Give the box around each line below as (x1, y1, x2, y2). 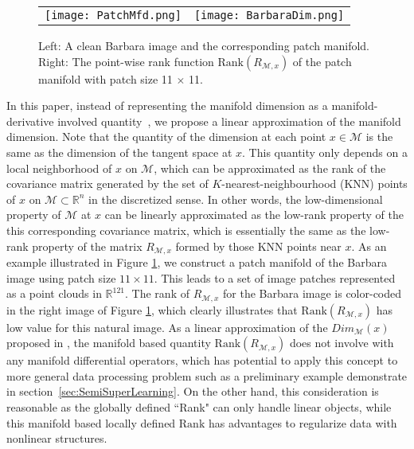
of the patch (292, 53, 352, 69)
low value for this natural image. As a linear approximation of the (6, 318, 328, 335)
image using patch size (6, 269, 116, 286)
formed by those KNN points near (175, 237, 342, 254)
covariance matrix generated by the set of (6, 175, 209, 192)
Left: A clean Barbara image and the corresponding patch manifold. (38, 37, 369, 53)
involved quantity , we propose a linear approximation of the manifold (57, 112, 401, 129)
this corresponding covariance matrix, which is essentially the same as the (6, 221, 366, 238)
